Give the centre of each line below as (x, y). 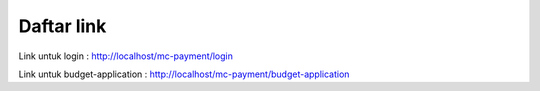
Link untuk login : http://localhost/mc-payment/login (126, 56)
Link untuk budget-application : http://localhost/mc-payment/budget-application (184, 74)
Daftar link (62, 26)
